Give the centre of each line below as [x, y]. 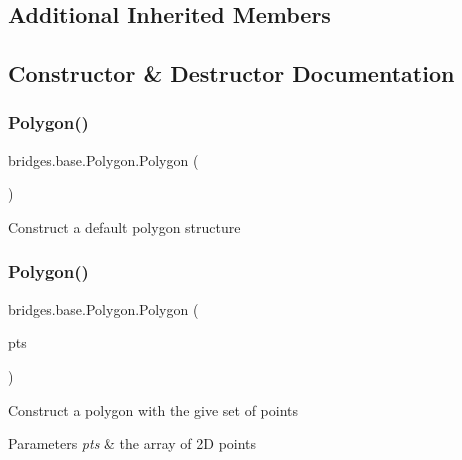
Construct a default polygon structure [124, 226]
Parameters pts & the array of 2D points [132, 443]
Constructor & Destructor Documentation [231, 73]
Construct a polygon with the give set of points [153, 409]
